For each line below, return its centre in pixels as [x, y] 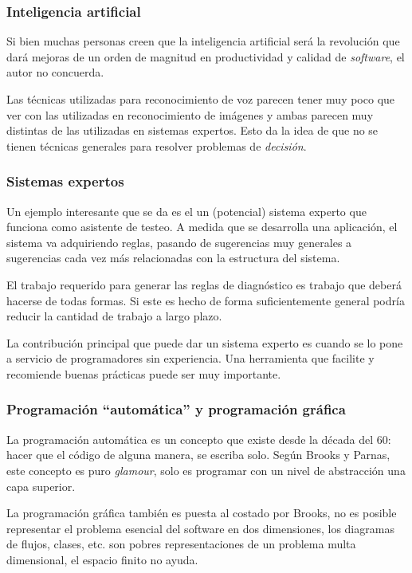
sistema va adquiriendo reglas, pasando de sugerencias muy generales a [179, 242]
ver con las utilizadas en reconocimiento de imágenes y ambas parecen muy [190, 114]
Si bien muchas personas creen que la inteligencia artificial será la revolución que [203, 41]
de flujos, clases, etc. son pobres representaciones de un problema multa [181, 544]
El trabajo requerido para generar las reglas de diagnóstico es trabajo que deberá [204, 284]
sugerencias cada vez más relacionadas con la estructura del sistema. [173, 258]
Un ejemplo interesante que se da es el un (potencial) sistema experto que [186, 211]
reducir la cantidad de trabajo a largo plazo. [114, 316]
